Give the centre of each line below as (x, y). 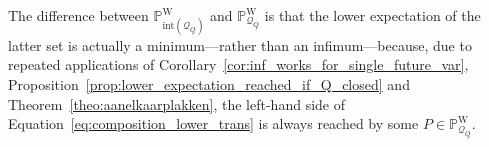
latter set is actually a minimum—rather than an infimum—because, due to (240, 44)
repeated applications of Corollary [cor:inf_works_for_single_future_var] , (238, 64)
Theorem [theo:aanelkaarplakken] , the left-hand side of (176, 103)
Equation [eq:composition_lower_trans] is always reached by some (213, 123)
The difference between (78, 15)
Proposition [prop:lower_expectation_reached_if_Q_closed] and (209, 83)
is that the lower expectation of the (372, 15)
